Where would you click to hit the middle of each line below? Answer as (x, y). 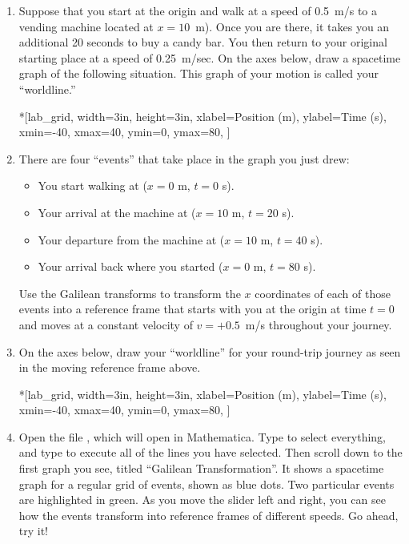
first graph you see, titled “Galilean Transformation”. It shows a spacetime (201, 468)
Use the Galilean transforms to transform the (130, 293)
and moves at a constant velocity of (106, 324)
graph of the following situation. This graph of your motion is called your (199, 73)
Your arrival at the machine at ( (117, 212)
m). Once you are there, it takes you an (293, 26)
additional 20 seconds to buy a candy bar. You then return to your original (203, 42)
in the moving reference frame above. (110, 367)
